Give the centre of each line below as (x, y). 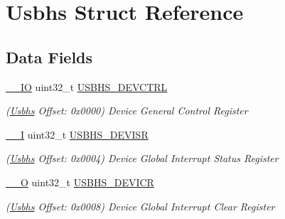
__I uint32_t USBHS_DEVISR (77, 134)
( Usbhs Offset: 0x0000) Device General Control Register (127, 111)
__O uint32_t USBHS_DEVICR (80, 182)
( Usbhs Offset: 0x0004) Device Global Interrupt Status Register (142, 158)
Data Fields (49, 57)
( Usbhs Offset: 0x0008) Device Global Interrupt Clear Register (140, 206)
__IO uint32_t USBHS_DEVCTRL (87, 86)
